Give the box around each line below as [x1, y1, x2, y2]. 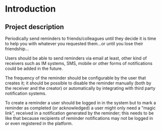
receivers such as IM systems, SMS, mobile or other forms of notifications [5, 61, 153, 66]
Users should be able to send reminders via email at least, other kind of [5, 55, 147, 61]
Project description [5, 23, 64, 31]
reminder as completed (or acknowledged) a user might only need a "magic [5, 105, 156, 111]
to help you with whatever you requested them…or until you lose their [5, 41, 144, 47]
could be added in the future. [5, 65, 63, 71]
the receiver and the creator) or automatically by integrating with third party [5, 85, 156, 91]
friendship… [5, 46, 29, 51]
